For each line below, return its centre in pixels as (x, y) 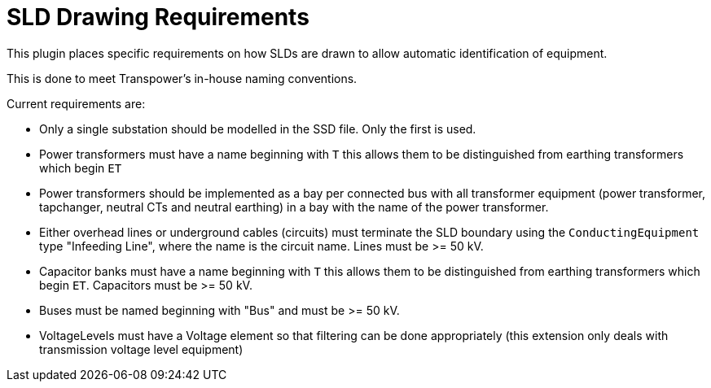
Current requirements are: (76, 103)
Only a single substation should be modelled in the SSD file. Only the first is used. (258, 129)
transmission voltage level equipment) (141, 349)
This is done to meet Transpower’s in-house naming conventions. (182, 78)
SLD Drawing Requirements (158, 17)
